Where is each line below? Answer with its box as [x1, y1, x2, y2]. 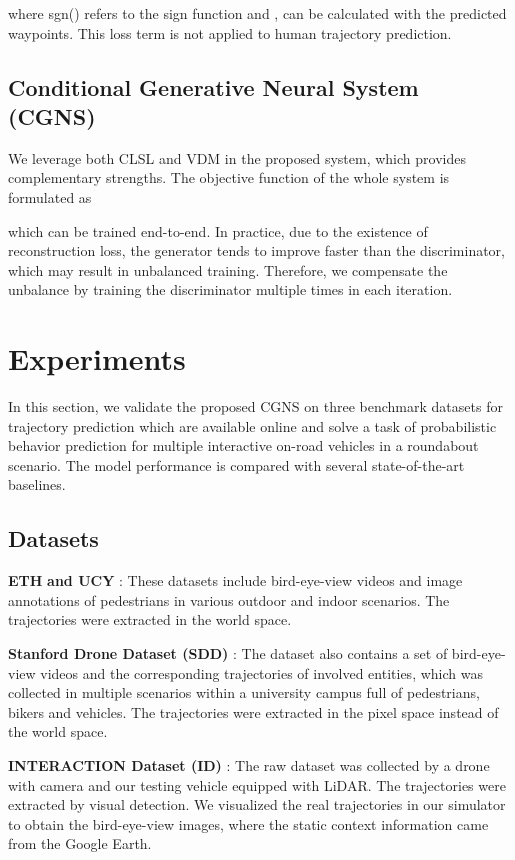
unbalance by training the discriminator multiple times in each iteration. [8, 279, 453, 300]
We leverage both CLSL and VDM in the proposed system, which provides [8, 147, 466, 168]
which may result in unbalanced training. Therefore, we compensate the [8, 259, 448, 280]
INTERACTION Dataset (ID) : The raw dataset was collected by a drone [8, 754, 490, 775]
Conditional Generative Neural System [8, 71, 419, 102]
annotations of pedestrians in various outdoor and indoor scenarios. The [8, 589, 450, 610]
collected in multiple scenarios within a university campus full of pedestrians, [8, 682, 480, 703]
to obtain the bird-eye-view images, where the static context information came [8, 813, 489, 834]
